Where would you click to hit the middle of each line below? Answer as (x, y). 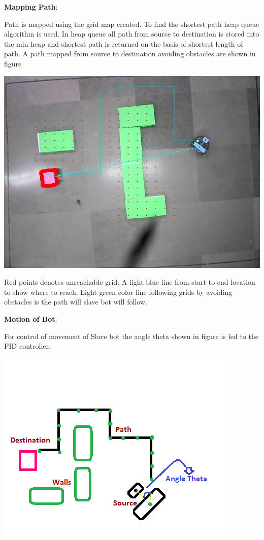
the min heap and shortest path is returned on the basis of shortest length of (124, 43)
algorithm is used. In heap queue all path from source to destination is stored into (132, 34)
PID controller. (27, 346)
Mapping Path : (31, 7)
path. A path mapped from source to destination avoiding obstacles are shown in (130, 54)
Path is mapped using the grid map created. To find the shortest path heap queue (132, 24)
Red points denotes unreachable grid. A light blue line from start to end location (130, 282)
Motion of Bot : (31, 318)
